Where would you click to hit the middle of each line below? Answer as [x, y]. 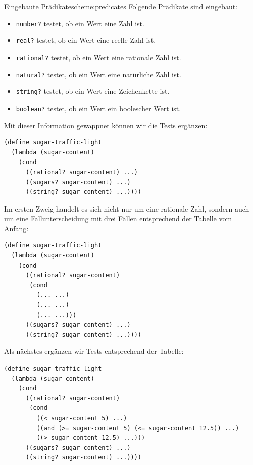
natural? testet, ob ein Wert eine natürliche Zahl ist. [98, 74]
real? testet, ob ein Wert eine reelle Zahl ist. [86, 40]
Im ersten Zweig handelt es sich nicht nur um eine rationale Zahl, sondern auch [127, 208]
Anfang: [16, 228]
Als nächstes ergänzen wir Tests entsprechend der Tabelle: [94, 351]
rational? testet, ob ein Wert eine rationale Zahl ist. [98, 57]
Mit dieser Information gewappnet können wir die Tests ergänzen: [106, 125]
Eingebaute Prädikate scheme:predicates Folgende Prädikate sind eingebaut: [121, 6]
